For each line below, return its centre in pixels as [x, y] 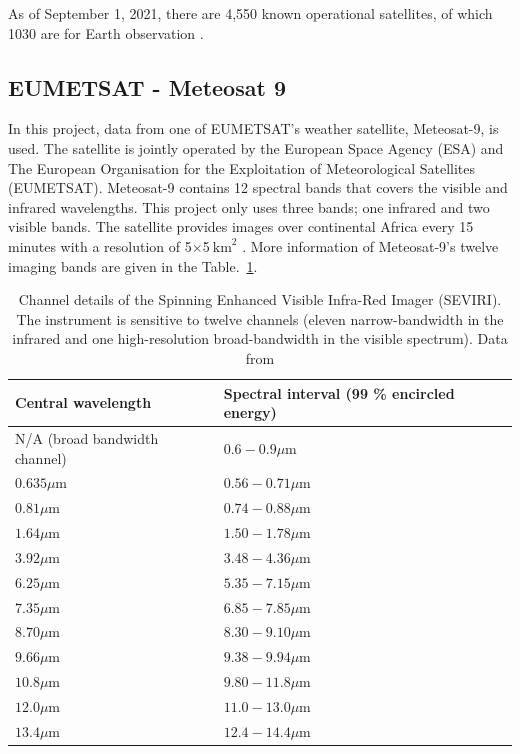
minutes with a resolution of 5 [100, 245]
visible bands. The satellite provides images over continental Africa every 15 [241, 226]
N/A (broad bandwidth [87, 437]
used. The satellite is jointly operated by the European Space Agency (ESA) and [256, 147]
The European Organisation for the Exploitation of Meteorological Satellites [242, 167]
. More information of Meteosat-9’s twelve [370, 245]
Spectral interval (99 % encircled [339, 392]
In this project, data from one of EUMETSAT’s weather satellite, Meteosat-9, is [253, 128]
